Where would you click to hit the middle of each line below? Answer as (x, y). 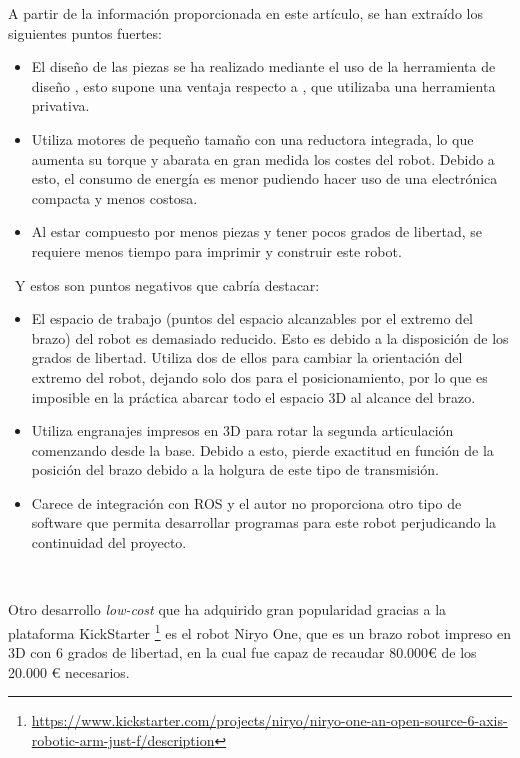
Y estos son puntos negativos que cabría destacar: (167, 284)
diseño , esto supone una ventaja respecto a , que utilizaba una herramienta (263, 85)
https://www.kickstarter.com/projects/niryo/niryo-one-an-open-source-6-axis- (269, 720)
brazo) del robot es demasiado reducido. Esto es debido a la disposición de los (270, 337)
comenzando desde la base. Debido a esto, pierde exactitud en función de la (262, 449)
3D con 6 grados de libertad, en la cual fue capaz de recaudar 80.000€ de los (242, 652)
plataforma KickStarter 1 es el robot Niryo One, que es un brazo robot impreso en (259, 631)
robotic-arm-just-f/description (123, 739)
